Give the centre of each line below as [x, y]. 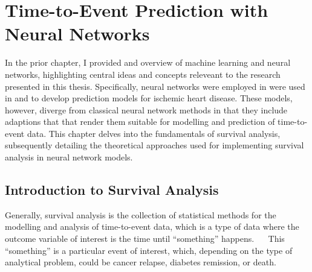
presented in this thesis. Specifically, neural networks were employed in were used [155, 86]
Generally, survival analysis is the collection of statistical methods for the [141, 214]
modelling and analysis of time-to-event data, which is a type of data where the [152, 226]
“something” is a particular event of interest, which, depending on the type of [149, 250]
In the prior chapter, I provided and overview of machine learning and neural [148, 62]
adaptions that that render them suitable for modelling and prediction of [140, 122]
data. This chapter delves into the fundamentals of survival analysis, [154, 133]
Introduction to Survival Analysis [112, 190]
